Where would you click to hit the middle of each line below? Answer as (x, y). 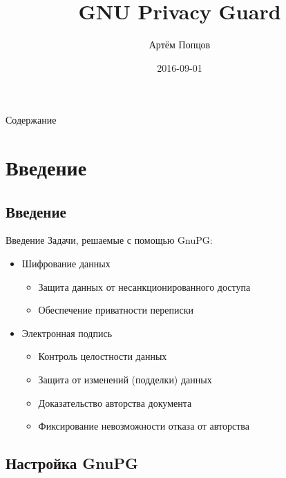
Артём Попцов (180, 45)
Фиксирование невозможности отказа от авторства (144, 426)
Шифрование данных (66, 264)
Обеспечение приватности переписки (116, 310)
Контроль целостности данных (103, 356)
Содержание (31, 120)
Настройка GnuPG (72, 463)
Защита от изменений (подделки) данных (125, 380)
